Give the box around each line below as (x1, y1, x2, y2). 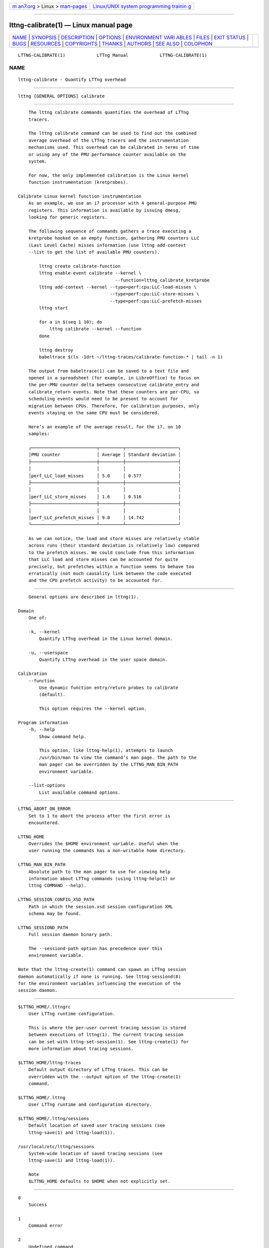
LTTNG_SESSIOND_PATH (18, 925, 68, 931)
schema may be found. (28, 911, 82, 916)
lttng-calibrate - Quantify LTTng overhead (18, 77, 126, 82)
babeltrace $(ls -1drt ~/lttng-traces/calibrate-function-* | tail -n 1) (39, 354, 223, 359)
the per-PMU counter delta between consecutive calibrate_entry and (28, 382, 199, 388)
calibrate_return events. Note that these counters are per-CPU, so (28, 389, 199, 394)
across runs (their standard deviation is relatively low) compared (28, 543, 199, 549)
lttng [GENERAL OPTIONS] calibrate (18, 93, 105, 99)
